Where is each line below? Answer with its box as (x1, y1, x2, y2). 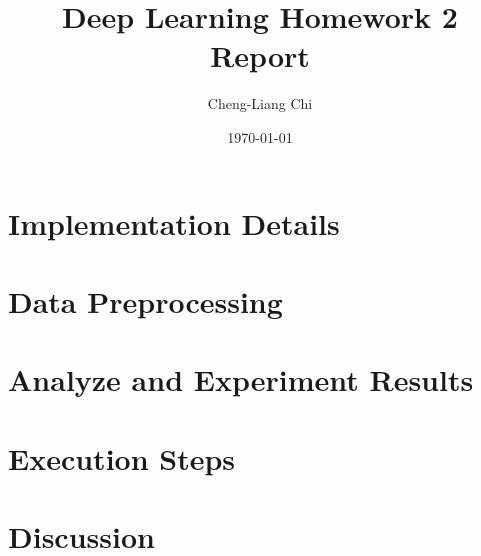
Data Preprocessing (8, 280, 283, 321)
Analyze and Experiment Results (8, 359, 474, 400)
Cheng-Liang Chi (207, 93, 313, 114)
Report (210, 35, 310, 76)
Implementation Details (8, 202, 340, 243)
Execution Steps (8, 437, 236, 478)
